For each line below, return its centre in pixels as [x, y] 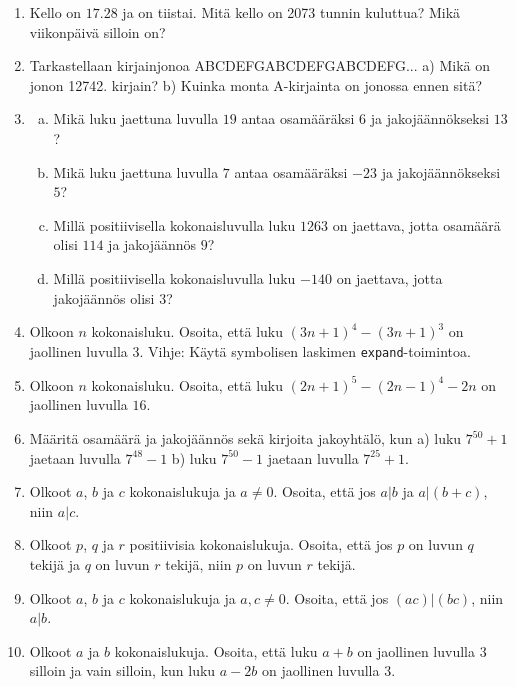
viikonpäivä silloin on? [97, 31]
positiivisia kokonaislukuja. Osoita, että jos [261, 544]
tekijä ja [54, 564]
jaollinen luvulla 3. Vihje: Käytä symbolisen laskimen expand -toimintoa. [250, 350]
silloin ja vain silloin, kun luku [122, 670]
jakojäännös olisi [104, 297]
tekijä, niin [198, 564]
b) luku [194, 457]
